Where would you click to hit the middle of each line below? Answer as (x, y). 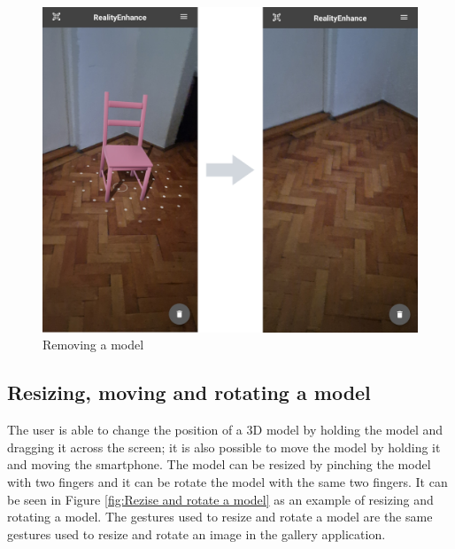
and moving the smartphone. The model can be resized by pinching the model (219, 464)
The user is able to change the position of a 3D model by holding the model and (225, 430)
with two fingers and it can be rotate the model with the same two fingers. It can (227, 482)
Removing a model (93, 345)
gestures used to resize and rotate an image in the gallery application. (197, 533)
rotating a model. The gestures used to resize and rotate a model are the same (220, 517)
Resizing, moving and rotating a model (189, 392)
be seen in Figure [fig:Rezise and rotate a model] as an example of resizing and (220, 499)
